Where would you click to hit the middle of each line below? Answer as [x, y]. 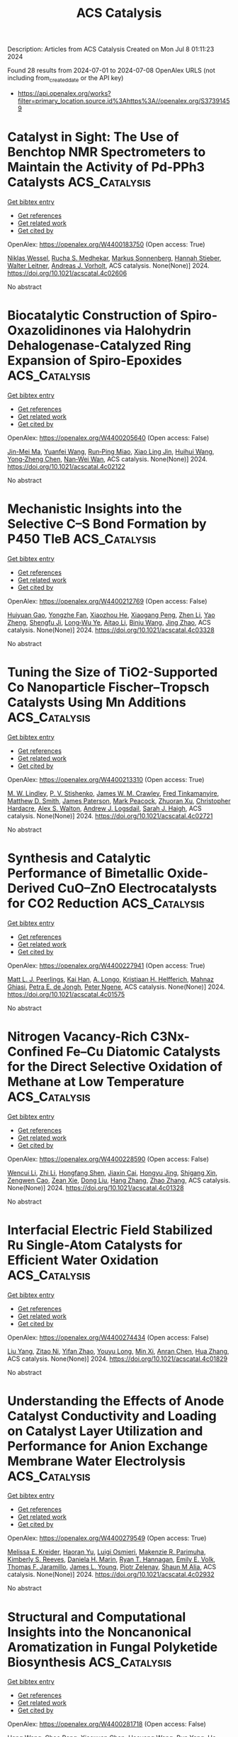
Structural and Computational [97, 1617]
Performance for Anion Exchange [108, 1446]
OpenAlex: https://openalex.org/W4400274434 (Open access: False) [108, 1337]
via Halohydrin [147, 330]
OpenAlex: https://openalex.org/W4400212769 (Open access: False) [107, 601]
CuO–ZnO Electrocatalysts [137, 888]
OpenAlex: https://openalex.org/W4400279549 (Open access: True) [107, 1538]
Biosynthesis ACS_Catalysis [90, 1662]
